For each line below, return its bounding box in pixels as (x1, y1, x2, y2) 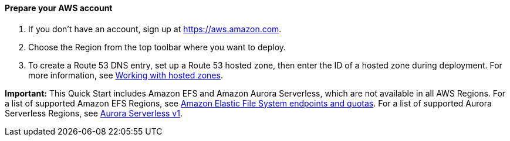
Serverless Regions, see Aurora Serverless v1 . (5, 108, 183, 118)
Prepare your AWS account (5, 3, 113, 13)
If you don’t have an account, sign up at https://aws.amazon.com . (28, 23, 282, 34)
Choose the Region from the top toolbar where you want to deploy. (28, 42, 286, 52)
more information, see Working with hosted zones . (28, 70, 223, 80)
